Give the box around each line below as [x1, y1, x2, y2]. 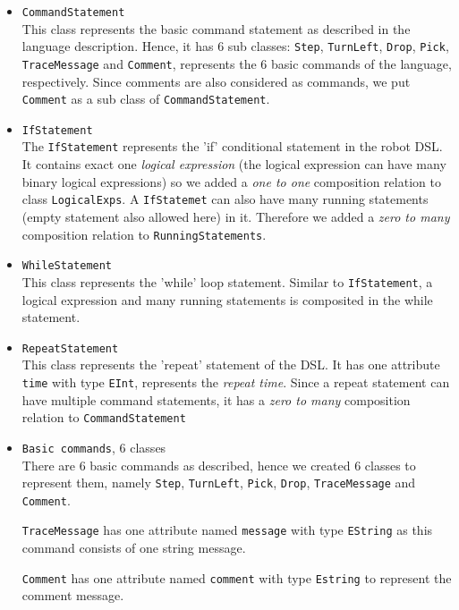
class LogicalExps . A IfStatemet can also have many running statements [21, 190, 429, 208]
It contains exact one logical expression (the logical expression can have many [21, 155, 446, 174]
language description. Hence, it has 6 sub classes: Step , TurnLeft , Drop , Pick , [21, 37, 449, 55]
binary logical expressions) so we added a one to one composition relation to [21, 172, 441, 191]
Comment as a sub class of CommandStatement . [21, 89, 270, 108]
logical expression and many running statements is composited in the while [21, 290, 433, 309]
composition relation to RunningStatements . [21, 225, 267, 243]
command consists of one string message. [21, 538, 246, 557]
